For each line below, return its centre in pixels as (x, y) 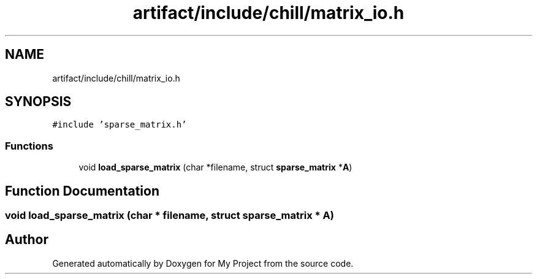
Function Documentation (82, 191)
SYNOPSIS (38, 102)
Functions (29, 146)
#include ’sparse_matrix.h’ (120, 125)
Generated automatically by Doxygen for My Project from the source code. (203, 263)
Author (27, 240)
